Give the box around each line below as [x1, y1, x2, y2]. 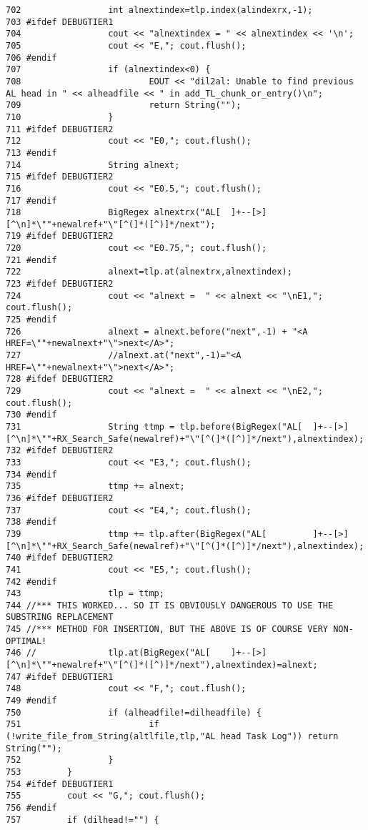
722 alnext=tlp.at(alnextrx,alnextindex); [6, 267, 292, 277]
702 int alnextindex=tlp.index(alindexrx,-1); [6, 5, 313, 15]
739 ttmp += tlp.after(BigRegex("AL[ [6, 528, 267, 539]
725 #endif [6, 315, 57, 325]
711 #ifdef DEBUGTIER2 [6, 124, 114, 134]
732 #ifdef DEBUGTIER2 [6, 445, 114, 456]
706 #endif [6, 52, 57, 63]
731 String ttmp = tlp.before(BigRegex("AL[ [6, 421, 303, 432]
